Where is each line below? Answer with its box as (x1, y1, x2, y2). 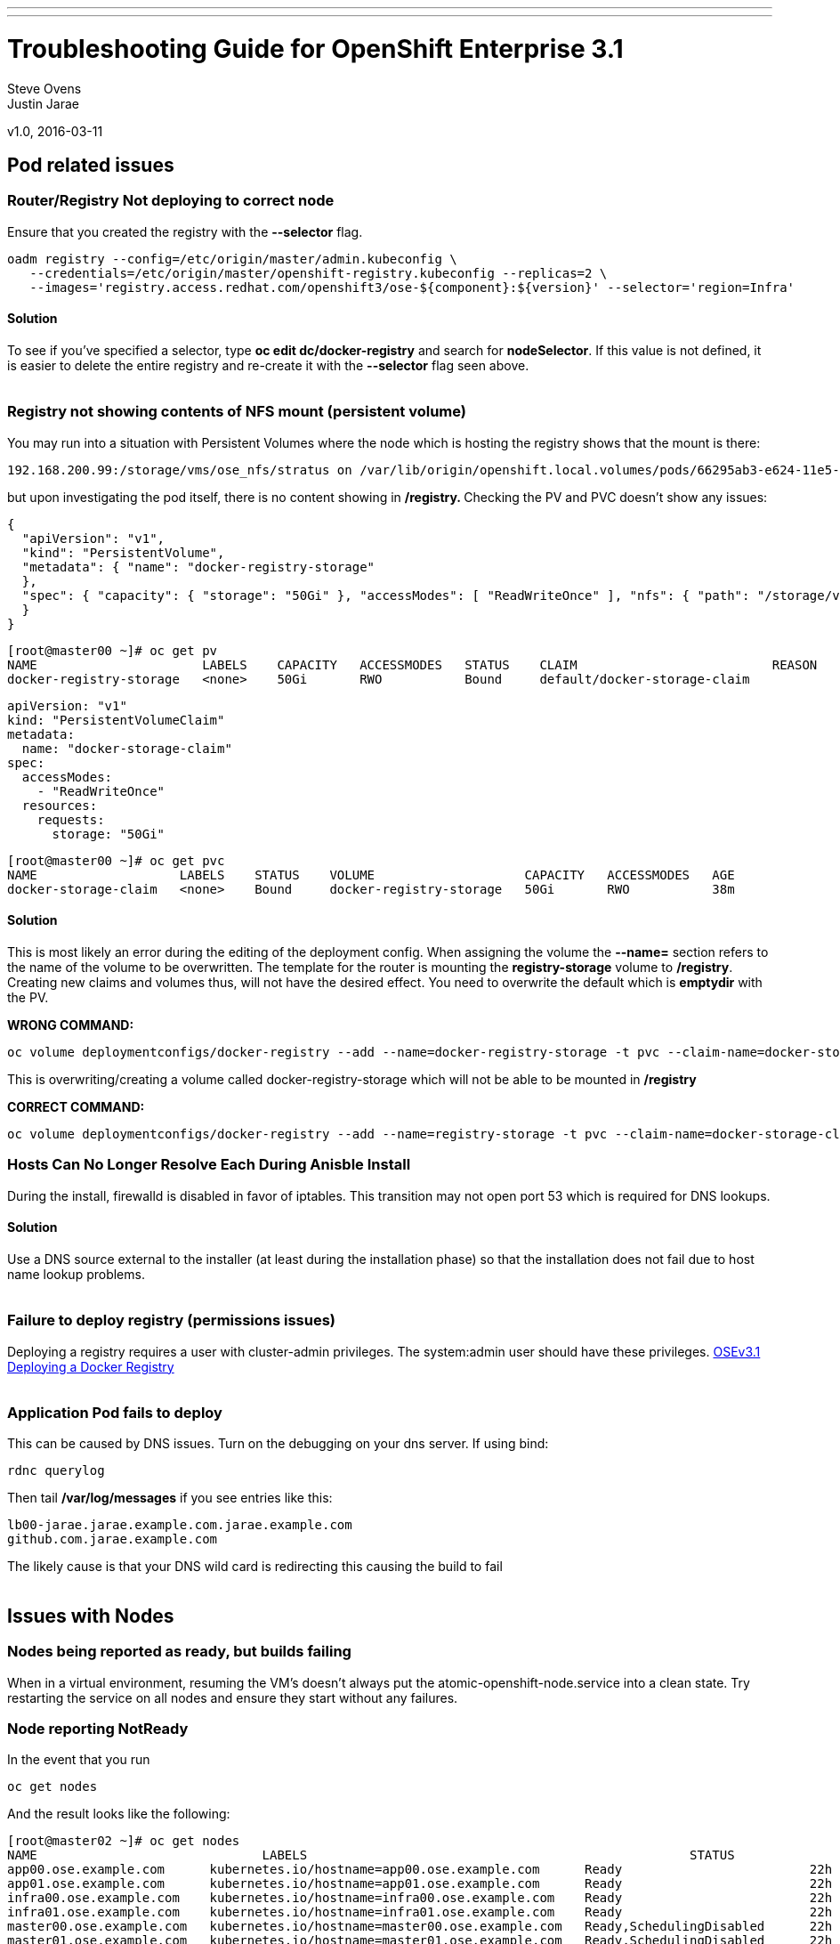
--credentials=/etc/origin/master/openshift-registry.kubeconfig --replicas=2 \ (29, 265, 608, 280)
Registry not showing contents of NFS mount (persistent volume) (7, 402, 466, 421)
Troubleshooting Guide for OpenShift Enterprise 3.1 (7, 33, 624, 64)
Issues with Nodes (7, 1604, 174, 1627)
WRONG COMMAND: (7, 1017, 134, 1033)
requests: (36, 812, 105, 827)
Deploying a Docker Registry (7, 1358, 174, 1374)
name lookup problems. (7, 1266, 145, 1282)
